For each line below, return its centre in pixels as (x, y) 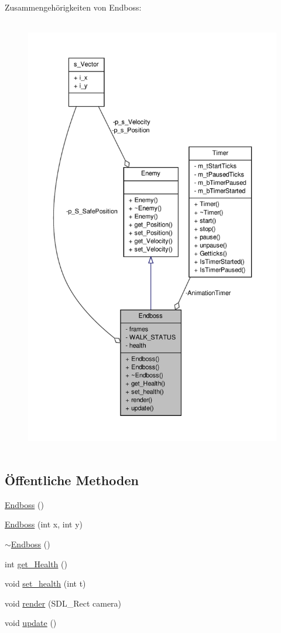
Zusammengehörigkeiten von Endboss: (73, 7)
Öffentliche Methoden (72, 480)
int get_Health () (36, 563)
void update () (31, 623)
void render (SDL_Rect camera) (63, 603)
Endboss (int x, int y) (44, 524)
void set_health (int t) (45, 583)
